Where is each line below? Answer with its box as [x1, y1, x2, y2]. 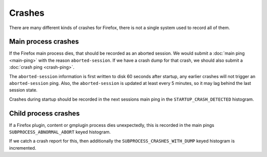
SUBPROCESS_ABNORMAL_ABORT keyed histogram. [9, 129, 111, 135]
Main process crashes [9, 38, 79, 46]
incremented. [9, 145, 37, 151]
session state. [9, 87, 38, 93]
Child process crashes [9, 109, 80, 118]
